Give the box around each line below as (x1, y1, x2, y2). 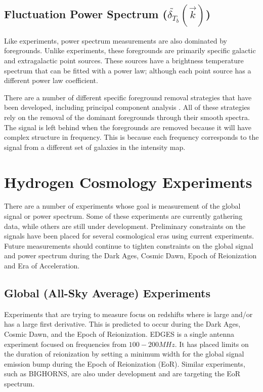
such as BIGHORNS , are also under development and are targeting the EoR (4, 368, 241, 379)
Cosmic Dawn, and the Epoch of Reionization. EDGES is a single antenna (4, 329, 234, 339)
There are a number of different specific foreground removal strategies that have (4, 92, 252, 102)
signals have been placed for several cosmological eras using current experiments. (4, 230, 254, 241)
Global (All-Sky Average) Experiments (4, 285, 210, 301)
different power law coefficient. (4, 75, 98, 86)
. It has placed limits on (174, 338, 249, 349)
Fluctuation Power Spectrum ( (4, 6, 167, 22)
